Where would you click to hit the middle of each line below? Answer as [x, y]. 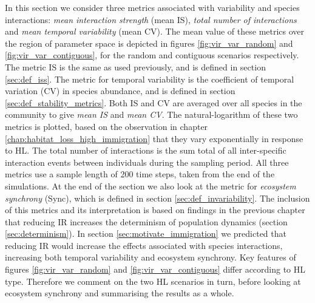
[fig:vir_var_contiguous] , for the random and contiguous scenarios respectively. [152, 55]
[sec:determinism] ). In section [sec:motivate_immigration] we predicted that [146, 233]
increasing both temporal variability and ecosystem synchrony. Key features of [151, 257]
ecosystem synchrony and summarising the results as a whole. [120, 293]
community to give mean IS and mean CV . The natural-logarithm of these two [151, 114]
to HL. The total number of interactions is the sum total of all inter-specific [146, 150]
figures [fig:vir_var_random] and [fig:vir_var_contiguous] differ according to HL [155, 269]
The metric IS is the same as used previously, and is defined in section [135, 66]
